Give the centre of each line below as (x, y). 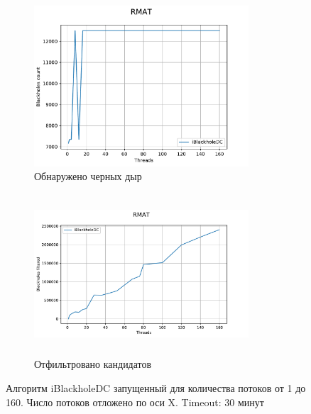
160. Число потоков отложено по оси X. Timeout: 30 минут (135, 402)
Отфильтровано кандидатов (93, 364)
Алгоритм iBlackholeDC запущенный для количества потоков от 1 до (156, 387)
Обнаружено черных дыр (88, 176)
